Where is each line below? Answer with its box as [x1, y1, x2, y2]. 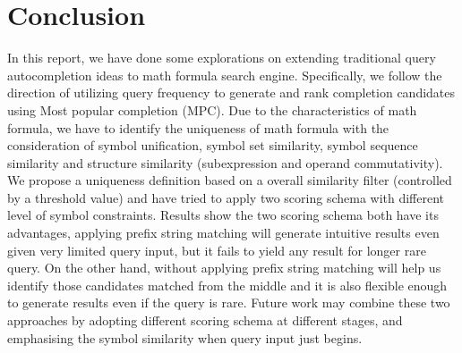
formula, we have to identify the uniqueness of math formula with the [7, 118, 389, 137]
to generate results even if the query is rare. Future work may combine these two [7, 293, 450, 312]
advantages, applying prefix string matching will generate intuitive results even [7, 223, 440, 242]
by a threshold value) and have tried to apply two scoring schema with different [7, 188, 445, 206]
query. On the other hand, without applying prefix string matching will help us [7, 258, 441, 277]
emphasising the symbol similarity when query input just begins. [7, 328, 363, 347]
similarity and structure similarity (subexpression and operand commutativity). [7, 153, 443, 172]
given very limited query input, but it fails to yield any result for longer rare [7, 240, 426, 259]
